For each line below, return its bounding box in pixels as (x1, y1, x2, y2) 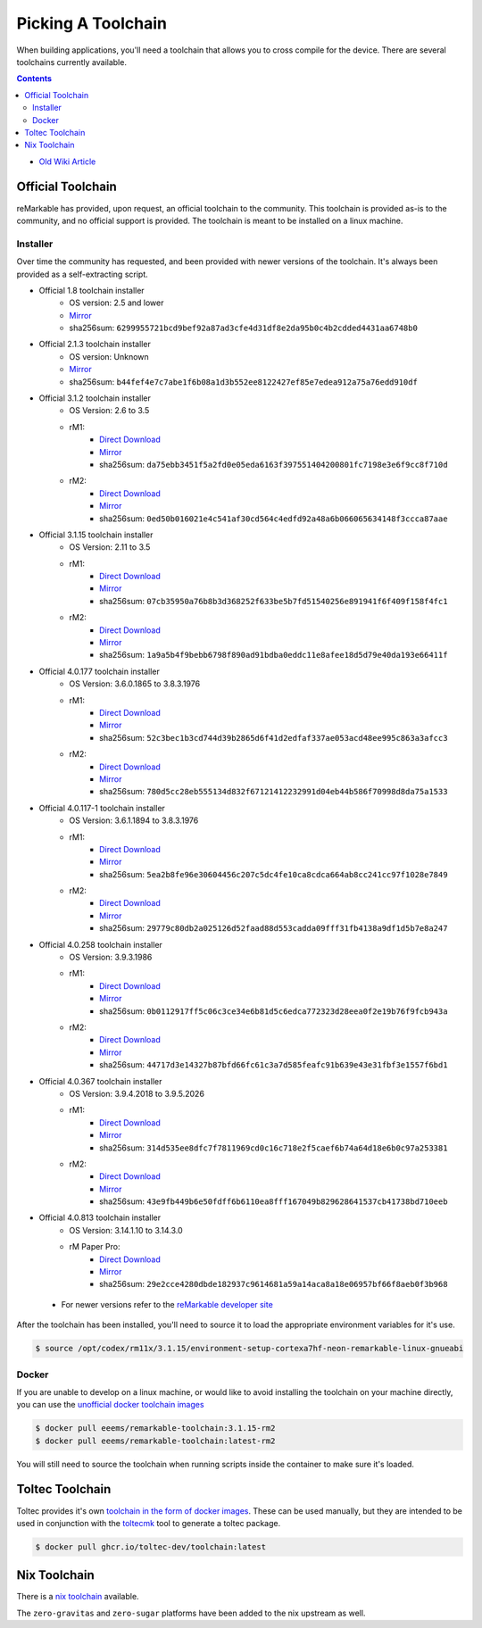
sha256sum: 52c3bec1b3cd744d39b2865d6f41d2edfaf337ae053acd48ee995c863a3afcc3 (99, 732, 448, 743)
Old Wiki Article (38, 156, 96, 167)
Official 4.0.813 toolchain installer (38, 1212, 162, 1223)
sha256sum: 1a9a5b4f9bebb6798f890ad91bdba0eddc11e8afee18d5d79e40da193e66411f (99, 650, 448, 660)
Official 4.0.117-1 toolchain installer (38, 802, 165, 813)
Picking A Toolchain (16, 13, 167, 33)
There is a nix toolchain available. (16, 1591, 139, 1602)
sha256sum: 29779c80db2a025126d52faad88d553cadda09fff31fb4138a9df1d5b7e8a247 (99, 923, 448, 934)
